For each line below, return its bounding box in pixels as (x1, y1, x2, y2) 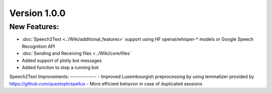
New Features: (9, 22, 59, 31)
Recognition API (22, 43, 55, 49)
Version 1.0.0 (9, 8, 65, 19)
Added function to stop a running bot (22, 64, 99, 70)
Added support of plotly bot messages (22, 57, 102, 63)
